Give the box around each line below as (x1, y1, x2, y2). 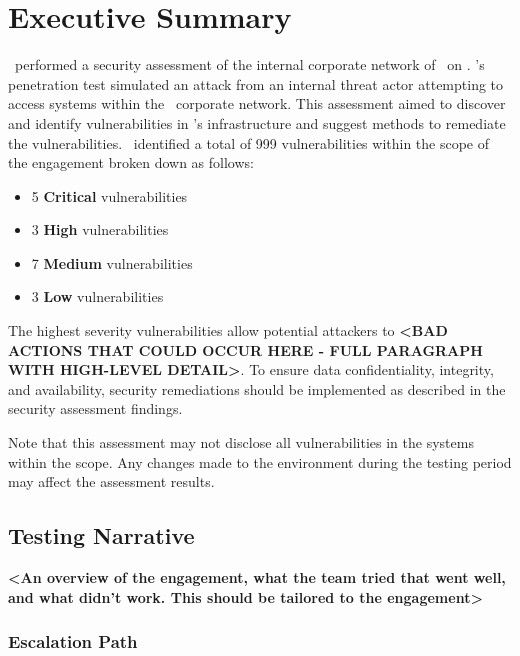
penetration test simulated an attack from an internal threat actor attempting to (8, 73, 504, 94)
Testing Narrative (8, 520, 195, 551)
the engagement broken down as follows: (8, 152, 254, 173)
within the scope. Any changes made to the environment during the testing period (8, 451, 512, 472)
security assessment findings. (8, 398, 183, 419)
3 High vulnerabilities (31, 219, 169, 240)
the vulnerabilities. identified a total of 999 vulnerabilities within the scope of (8, 132, 490, 153)
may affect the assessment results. (8, 471, 215, 492)
